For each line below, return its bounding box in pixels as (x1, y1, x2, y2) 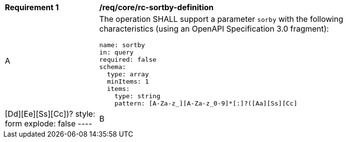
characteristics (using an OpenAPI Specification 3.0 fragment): (99, 24, 329, 34)
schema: (99, 63, 126, 71)
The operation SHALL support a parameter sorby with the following (99, 14, 344, 24)
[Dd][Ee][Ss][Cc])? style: (5, 109, 95, 119)
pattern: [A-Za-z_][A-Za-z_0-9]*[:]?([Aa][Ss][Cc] (114, 100, 297, 107)
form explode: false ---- (5, 119, 92, 128)
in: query (99, 49, 134, 56)
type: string (114, 92, 161, 100)
